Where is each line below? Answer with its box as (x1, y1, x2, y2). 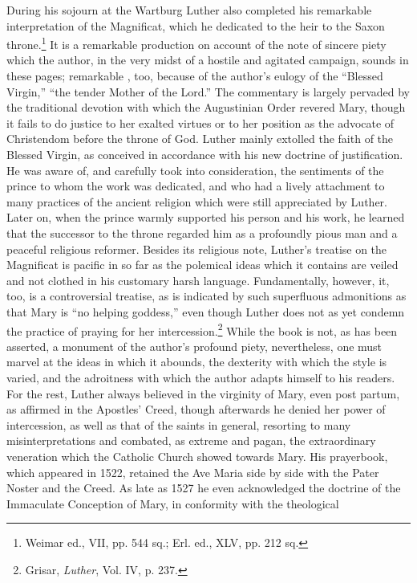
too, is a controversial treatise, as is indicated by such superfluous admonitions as (6, 287, 407, 304)
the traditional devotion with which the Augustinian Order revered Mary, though (6, 99, 406, 116)
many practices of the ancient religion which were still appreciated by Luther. (6, 193, 387, 210)
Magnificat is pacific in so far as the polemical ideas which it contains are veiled (6, 256, 399, 273)
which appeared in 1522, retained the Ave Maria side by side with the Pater (6, 463, 379, 480)
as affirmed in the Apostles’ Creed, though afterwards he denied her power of (6, 401, 386, 418)
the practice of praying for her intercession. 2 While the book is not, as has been (6, 320, 398, 339)
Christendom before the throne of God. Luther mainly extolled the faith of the (6, 130, 394, 147)
